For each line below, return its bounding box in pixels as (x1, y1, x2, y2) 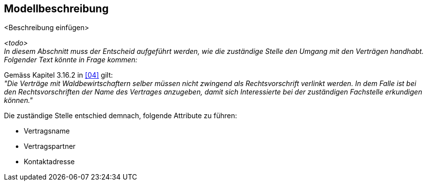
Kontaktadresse (24, 157, 75, 166)
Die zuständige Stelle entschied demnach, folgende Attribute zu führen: (4, 111, 237, 120)
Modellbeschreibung (4, 2, 109, 15)
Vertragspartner (24, 142, 76, 151)
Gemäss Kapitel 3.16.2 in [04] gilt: (4, 71, 113, 80)
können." (4, 96, 33, 105)
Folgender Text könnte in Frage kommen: (4, 55, 138, 64)
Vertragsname (24, 127, 70, 136)
